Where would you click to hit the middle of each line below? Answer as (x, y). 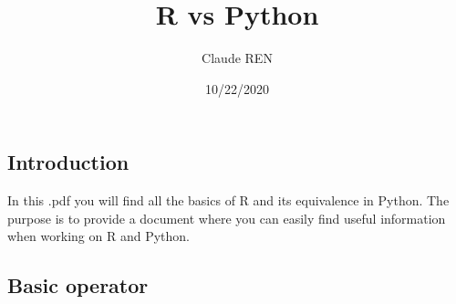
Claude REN (237, 58)
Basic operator (78, 285)
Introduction (68, 162)
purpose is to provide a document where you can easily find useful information (227, 218)
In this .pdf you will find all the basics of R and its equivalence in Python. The (228, 200)
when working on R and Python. (98, 236)
